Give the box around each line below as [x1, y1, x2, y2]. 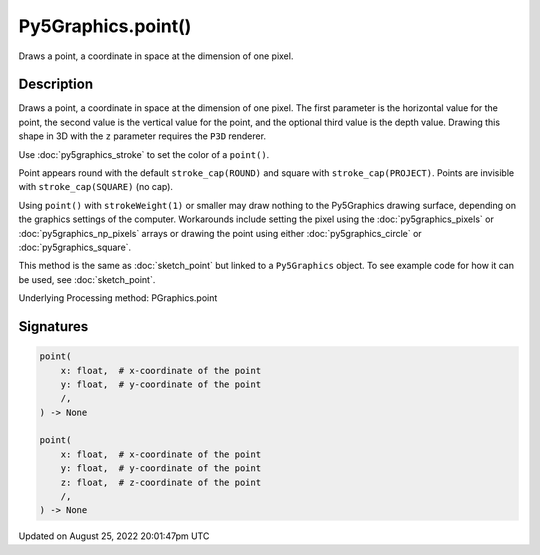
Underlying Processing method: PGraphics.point [18, 292, 218, 304]
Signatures [18, 318, 89, 335]
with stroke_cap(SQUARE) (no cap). [18, 181, 174, 193]
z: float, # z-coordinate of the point [60, 476, 262, 488]
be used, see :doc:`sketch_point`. [18, 273, 156, 285]
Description [18, 76, 94, 93]
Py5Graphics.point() [18, 15, 192, 37]
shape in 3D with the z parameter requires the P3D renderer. [18, 130, 267, 142]
